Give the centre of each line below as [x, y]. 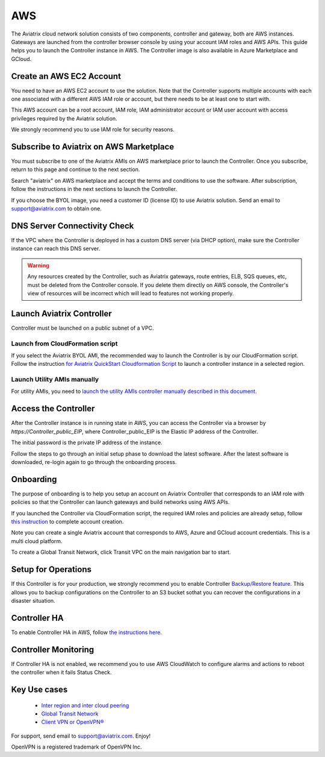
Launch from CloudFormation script [64, 344]
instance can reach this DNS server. [56, 249]
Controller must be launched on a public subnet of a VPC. [82, 328]
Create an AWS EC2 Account [66, 76]
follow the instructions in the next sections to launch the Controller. [94, 189]
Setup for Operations [51, 570]
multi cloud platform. [37, 541]
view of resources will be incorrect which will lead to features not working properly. [131, 293]
